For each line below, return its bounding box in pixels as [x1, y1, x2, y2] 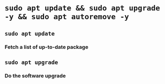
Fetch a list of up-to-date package [4, 43, 89, 50]
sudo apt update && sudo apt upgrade [4, 3, 161, 13]
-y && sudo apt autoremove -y [4, 12, 129, 22]
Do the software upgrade [4, 72, 66, 79]
